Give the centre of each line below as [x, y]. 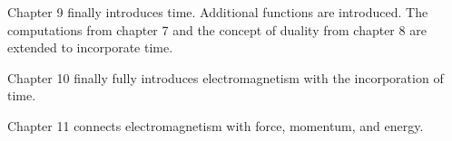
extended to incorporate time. [90, 47]
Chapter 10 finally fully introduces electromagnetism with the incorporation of [226, 77]
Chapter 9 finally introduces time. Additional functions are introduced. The [218, 12]
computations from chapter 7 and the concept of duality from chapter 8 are [217, 29]
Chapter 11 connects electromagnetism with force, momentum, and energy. [216, 125]
